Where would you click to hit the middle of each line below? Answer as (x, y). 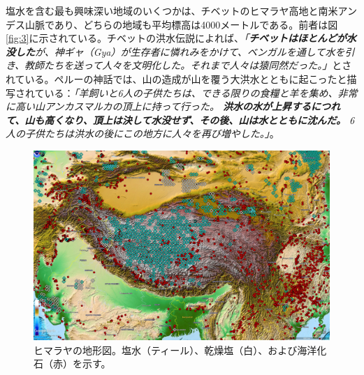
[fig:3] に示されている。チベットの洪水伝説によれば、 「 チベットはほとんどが (176, 38)
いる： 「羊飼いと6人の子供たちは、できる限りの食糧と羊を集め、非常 (201, 92)
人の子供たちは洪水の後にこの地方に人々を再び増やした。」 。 (143, 133)
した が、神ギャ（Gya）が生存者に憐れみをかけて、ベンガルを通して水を (180, 51)
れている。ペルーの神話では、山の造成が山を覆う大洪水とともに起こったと (176, 78)
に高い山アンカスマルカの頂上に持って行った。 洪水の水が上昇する (158, 106)
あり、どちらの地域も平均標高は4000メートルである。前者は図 (196, 24)
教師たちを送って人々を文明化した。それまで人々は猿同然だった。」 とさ (188, 65)
